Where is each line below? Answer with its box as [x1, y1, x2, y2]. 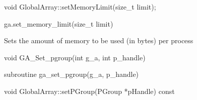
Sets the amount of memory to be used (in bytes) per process [4, 35, 193, 46]
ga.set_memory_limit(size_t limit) [4, 18, 113, 29]
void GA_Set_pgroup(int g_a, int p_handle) [4, 52, 146, 62]
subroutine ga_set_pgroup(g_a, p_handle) [4, 69, 139, 79]
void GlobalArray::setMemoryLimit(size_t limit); [4, 2, 156, 12]
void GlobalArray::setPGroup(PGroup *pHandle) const [4, 85, 175, 96]
